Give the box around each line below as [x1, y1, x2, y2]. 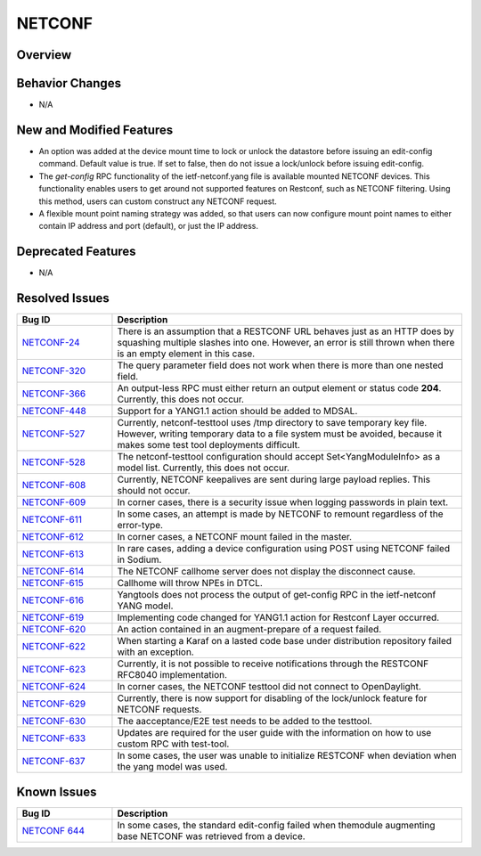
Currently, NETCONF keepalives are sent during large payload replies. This [117, 473, 431, 485]
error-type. [117, 519, 164, 532]
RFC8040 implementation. [117, 669, 227, 681]
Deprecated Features [16, 244, 137, 259]
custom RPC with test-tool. [117, 738, 230, 750]
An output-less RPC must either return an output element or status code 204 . [117, 382, 442, 395]
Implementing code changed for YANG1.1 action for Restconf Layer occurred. [117, 611, 440, 624]
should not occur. [117, 485, 191, 497]
